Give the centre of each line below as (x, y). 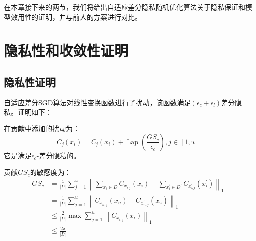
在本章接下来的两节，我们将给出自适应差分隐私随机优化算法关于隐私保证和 (125, 7)
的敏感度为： (50, 172)
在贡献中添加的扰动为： (42, 128)
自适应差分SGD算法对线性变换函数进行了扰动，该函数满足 (97, 102)
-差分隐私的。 (59, 155)
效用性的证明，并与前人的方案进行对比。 (76, 16)
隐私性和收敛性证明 (66, 50)
